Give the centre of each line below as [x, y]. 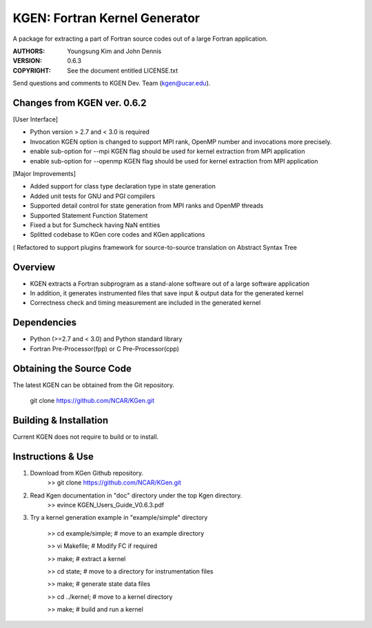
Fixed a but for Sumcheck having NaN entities [95, 225]
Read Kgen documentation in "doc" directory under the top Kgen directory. [136, 495]
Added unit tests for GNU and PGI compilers [92, 196]
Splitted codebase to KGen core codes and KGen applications [117, 235]
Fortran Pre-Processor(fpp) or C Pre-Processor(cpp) [104, 349]
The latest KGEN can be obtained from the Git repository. [94, 385]
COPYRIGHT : [32, 70]
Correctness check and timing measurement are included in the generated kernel [145, 303]
